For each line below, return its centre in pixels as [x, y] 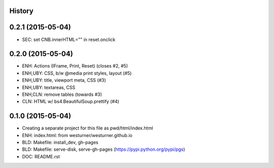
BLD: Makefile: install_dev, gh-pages [60, 143]
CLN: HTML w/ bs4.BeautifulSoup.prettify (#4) [71, 102]
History [22, 11]
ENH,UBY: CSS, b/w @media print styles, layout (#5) [77, 73]
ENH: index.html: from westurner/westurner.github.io [77, 135]
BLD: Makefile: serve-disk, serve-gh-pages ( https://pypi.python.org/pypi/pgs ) [104, 149]
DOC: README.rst [41, 156]
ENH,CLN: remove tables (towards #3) [62, 94]
